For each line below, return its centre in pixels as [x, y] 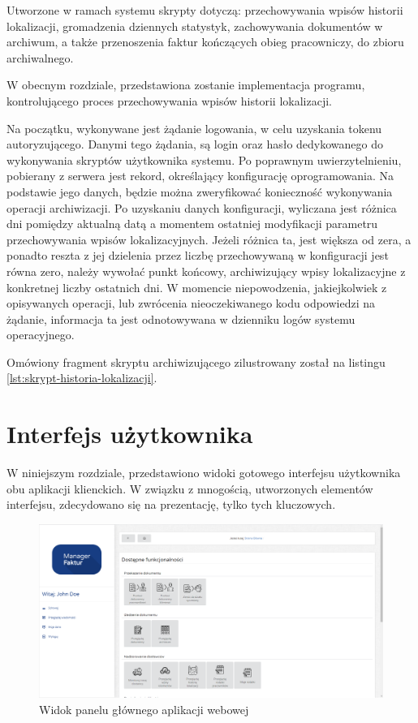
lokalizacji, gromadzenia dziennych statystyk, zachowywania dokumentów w [195, 26]
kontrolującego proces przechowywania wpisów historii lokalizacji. [169, 100]
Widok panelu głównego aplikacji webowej [144, 709]
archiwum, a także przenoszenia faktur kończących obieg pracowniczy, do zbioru [205, 42]
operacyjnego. [41, 335]
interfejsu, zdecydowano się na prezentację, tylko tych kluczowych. [171, 504]
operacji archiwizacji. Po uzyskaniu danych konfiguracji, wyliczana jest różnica [202, 207]
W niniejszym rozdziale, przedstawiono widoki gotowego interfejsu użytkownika [204, 473]
